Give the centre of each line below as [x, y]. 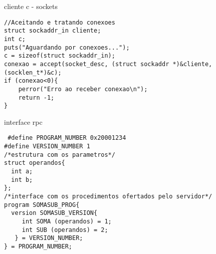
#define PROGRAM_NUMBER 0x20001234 [67, 138]
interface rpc [23, 121]
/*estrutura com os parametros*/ [60, 155]
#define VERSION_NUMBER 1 [47, 147]
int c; [15, 39]
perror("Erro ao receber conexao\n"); [83, 89]
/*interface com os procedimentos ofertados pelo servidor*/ [108, 196]
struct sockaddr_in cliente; [53, 31]
